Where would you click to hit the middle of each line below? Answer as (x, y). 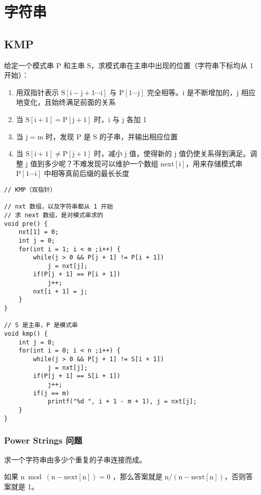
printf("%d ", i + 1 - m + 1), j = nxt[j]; (122, 402)
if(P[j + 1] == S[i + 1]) (77, 376)
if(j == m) (51, 393)
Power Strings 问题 (43, 440)
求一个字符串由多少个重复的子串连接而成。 (75, 459)
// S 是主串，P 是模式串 (41, 325)
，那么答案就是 (137, 476)
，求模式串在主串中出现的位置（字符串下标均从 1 (172, 65)
